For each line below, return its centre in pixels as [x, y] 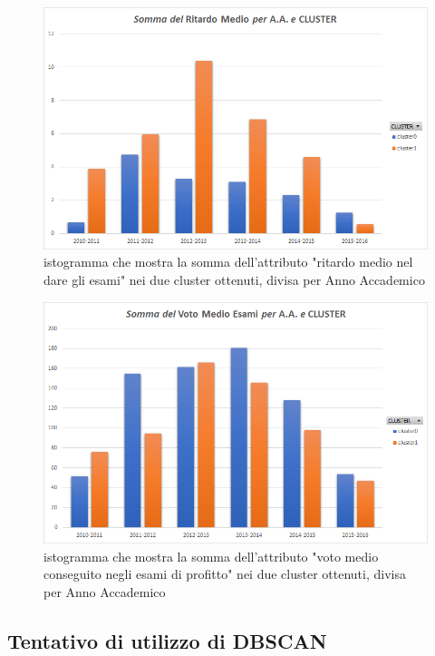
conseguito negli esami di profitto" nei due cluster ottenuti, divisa [225, 574]
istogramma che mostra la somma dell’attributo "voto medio [211, 556]
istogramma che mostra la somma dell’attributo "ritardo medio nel [228, 262]
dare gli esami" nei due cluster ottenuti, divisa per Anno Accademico [234, 279]
